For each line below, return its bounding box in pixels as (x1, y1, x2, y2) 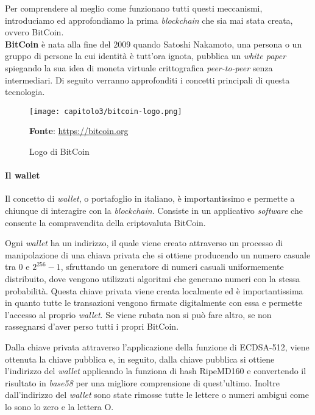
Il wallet (5, 169, 40, 182)
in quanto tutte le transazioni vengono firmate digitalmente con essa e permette (5, 296, 302, 309)
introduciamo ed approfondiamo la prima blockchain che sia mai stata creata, (5, 13, 293, 26)
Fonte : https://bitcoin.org (29, 124, 129, 137)
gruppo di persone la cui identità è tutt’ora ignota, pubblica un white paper (5, 49, 286, 62)
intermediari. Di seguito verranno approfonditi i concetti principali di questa (5, 73, 290, 86)
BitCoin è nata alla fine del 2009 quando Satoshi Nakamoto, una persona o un (5, 37, 302, 50)
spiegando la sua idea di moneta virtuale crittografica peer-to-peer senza (5, 61, 273, 74)
